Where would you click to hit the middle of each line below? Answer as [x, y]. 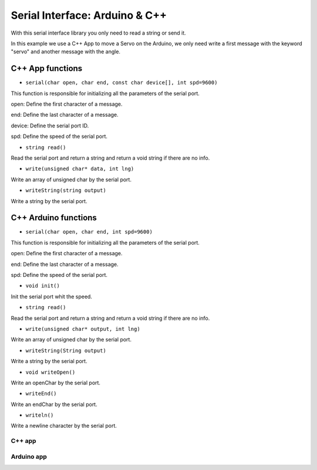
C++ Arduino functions [54, 218]
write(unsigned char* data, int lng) [80, 169]
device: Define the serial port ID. [50, 126]
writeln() [40, 415]
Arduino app [29, 457]
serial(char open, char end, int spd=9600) [89, 232]
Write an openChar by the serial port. [56, 383]
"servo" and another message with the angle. [65, 52]
